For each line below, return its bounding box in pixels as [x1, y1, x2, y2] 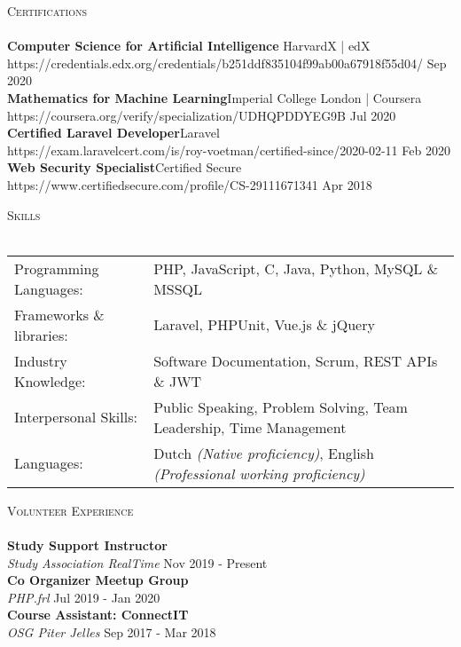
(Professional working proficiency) [153, 462, 365, 484]
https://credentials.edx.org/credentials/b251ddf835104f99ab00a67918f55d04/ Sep [7, 53, 447, 72]
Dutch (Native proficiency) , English [153, 442, 374, 463]
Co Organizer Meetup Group [7, 571, 189, 589]
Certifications [7, 2, 87, 20]
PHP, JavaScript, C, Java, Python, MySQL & [153, 257, 439, 279]
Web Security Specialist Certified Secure [7, 158, 242, 177]
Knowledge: [14, 370, 86, 391]
